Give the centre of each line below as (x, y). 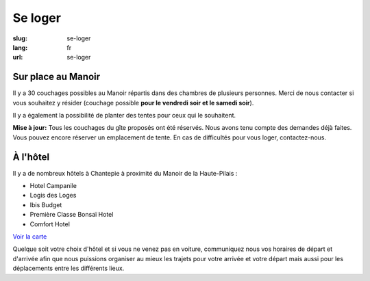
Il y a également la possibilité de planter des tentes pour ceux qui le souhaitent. (124, 116)
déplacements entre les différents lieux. (69, 268)
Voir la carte (30, 237)
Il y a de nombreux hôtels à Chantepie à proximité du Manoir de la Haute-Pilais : (125, 173)
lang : (20, 47)
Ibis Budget (46, 204)
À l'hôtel (31, 157)
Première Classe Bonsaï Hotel (72, 215)
